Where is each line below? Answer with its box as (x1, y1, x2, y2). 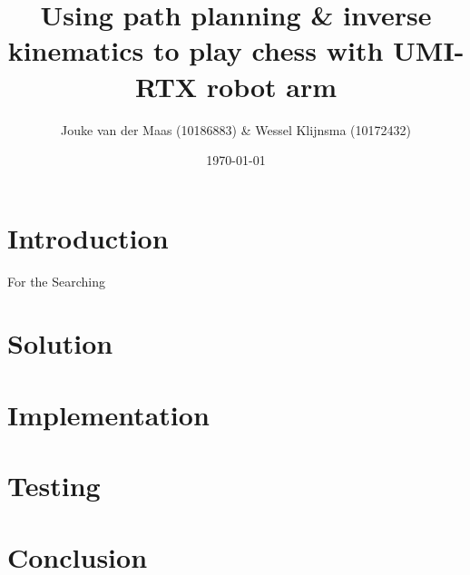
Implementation (7, 395, 210, 433)
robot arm (206, 67, 338, 104)
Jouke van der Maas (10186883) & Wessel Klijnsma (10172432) (61, 120, 411, 139)
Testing (7, 467, 101, 504)
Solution (7, 325, 113, 362)
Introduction (7, 219, 169, 256)
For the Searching (7, 271, 106, 290)
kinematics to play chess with (7, 32, 384, 69)
